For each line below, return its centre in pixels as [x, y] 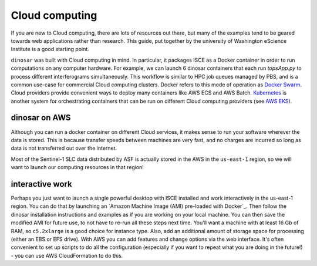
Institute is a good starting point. [50, 49]
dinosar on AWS [41, 118]
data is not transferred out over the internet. [64, 148]
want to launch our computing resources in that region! [77, 167]
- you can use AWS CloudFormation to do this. [67, 255]
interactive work [42, 184]
